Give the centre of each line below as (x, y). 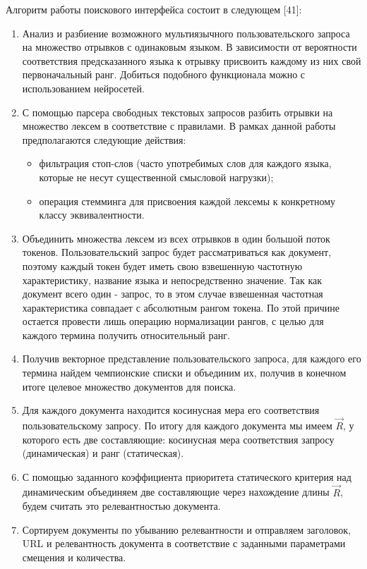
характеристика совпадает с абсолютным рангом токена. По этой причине (181, 307)
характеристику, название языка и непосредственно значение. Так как (172, 280)
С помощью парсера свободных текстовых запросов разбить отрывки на (178, 112)
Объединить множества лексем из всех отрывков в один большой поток (176, 238)
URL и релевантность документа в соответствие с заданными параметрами (184, 543)
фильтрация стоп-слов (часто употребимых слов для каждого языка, (185, 163)
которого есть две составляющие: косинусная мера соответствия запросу (178, 439)
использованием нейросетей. (83, 88)
